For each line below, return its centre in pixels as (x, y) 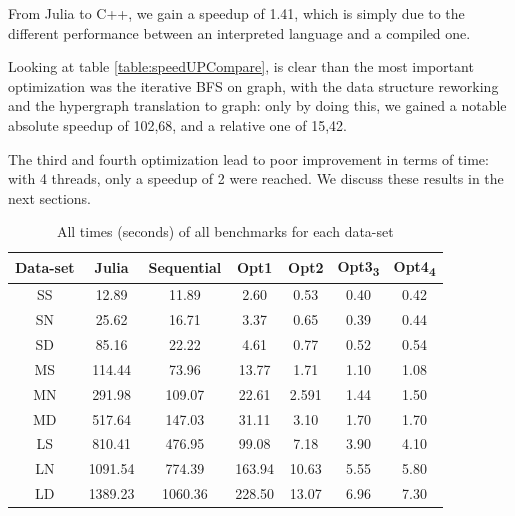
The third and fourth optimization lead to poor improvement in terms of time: (248, 158)
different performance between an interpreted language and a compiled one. (239, 32)
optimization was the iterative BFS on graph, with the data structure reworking (253, 85)
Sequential (185, 267)
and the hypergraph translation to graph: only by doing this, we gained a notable (257, 105)
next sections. (49, 197)
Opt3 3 (358, 267)
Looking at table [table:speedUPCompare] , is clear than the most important (241, 66)
